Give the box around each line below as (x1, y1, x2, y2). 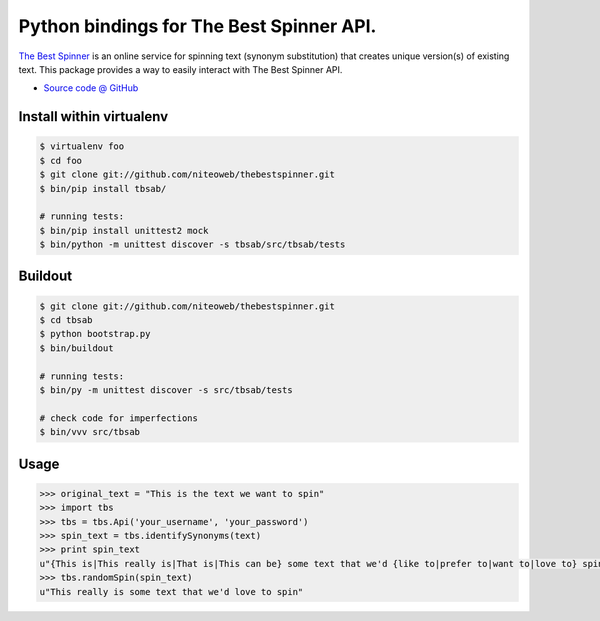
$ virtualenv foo (39, 141, 125, 152)
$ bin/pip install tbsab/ (39, 183, 167, 194)
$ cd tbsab (39, 315, 93, 326)
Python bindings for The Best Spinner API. (18, 15, 377, 37)
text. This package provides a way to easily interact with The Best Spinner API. (18, 63, 343, 75)
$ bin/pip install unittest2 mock (39, 225, 209, 236)
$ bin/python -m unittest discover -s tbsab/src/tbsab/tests (39, 239, 346, 250)
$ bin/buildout (39, 342, 114, 354)
